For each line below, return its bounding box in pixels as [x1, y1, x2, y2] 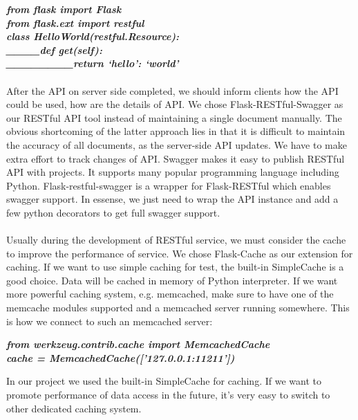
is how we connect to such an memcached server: [6, 313, 213, 328]
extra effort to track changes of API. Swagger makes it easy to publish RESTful [6, 151, 345, 165]
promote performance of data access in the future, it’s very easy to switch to [6, 387, 330, 402]
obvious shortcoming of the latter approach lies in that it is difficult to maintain [6, 124, 346, 138]
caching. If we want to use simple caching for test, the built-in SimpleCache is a [6, 259, 344, 274]
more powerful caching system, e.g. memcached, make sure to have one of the [6, 286, 334, 301]
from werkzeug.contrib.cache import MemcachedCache [6, 337, 270, 351]
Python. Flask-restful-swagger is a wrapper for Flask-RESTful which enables [6, 178, 331, 192]
